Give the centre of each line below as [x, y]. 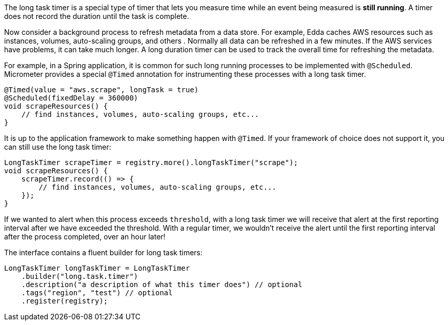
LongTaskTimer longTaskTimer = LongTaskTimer [97, 268]
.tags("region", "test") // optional [97, 293]
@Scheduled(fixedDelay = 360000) [71, 98]
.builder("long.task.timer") [80, 276]
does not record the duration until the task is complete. [97, 16]
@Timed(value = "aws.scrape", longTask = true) [101, 90]
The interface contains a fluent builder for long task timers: [103, 252]
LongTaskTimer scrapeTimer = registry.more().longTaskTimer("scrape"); [151, 162]
